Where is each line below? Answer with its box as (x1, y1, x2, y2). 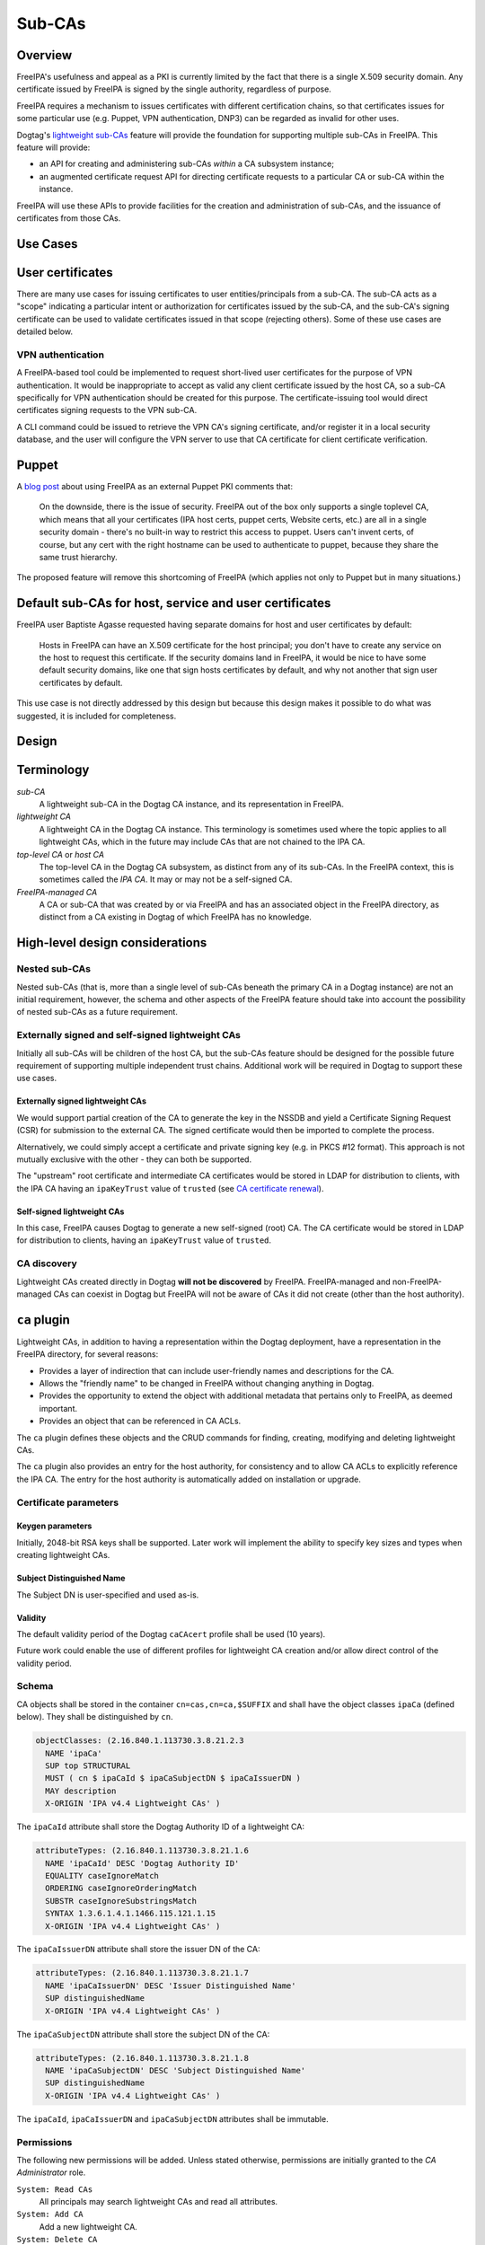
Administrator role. (16, 2167, 86, 2178)
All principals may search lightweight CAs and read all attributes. (39, 2197, 278, 2207)
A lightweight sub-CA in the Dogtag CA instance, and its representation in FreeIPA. (39, 798, 345, 809)
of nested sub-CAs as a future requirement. (16, 1007, 179, 1017)
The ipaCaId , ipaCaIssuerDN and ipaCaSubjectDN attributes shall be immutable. (16, 2113, 329, 2124)
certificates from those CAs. (16, 212, 121, 224)
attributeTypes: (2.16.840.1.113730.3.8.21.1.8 (35, 2053, 249, 2063)
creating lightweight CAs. (16, 1550, 110, 1561)
